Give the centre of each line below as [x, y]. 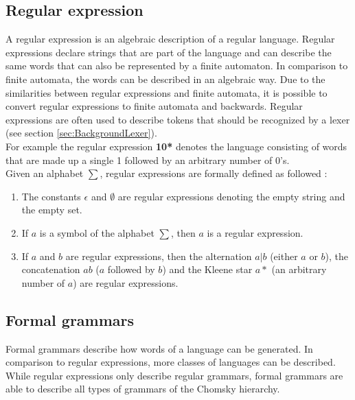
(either [284, 256]
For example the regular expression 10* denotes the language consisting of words [176, 146]
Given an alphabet [45, 173]
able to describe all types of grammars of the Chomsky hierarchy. [143, 389]
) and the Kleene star [207, 269]
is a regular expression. [255, 232]
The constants [51, 196]
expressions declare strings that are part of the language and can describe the [169, 52]
